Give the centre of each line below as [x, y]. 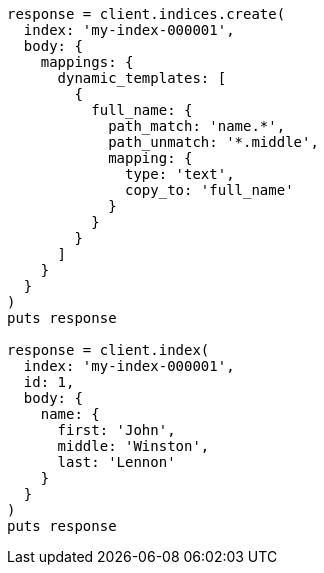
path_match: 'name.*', [197, 126]
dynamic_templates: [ [142, 78]
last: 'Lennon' [116, 462]
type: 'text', [180, 174]
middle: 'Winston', [133, 446]
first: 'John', [116, 430]
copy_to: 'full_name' [209, 190]
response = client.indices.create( [146, 14]
